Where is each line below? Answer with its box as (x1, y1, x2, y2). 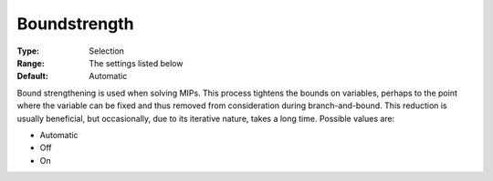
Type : (16, 45, 40, 56)
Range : (16, 57, 45, 68)
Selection (89, 45, 125, 56)
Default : (16, 71, 49, 82)
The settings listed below (89, 57, 184, 68)
